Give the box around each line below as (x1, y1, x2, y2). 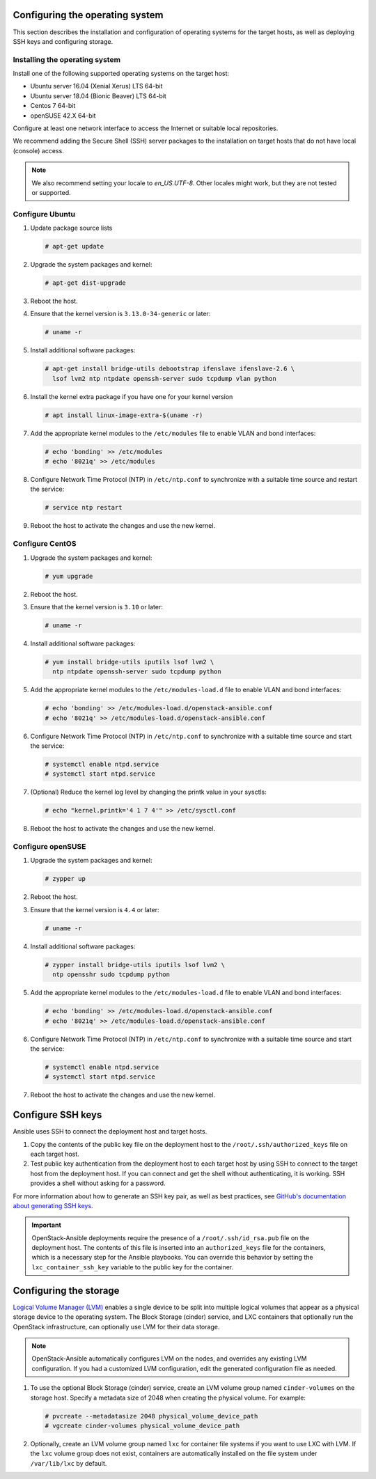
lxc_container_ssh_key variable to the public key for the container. (31, 1262, 234, 1271)
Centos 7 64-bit (30, 102, 76, 110)
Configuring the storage (13, 1285, 120, 1297)
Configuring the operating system (13, 9, 164, 21)
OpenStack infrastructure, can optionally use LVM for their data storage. (13, 1322, 220, 1331)
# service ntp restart (45, 503, 123, 512)
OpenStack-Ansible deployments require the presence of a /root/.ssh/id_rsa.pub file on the (31, 1233, 310, 1242)
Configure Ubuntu (13, 209, 76, 219)
